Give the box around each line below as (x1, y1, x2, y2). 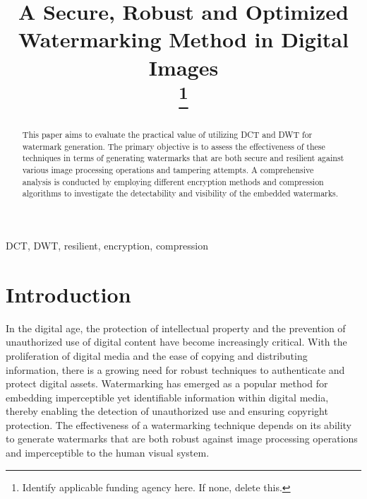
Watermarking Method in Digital (18, 25, 349, 54)
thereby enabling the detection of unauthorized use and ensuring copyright (6, 404, 328, 418)
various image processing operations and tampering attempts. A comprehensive (22, 164, 314, 176)
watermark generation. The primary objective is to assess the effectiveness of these (22, 140, 325, 152)
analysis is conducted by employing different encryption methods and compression (22, 175, 324, 187)
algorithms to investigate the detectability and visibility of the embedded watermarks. (22, 187, 339, 199)
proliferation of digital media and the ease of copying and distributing (6, 348, 308, 363)
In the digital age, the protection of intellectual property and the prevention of (6, 320, 346, 335)
